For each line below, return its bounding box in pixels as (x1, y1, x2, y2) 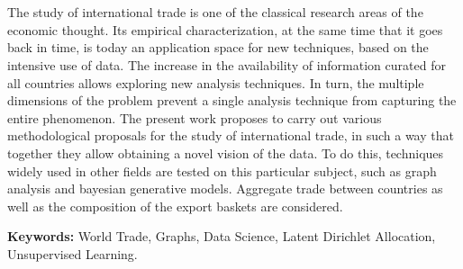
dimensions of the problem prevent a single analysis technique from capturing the (7, 91, 457, 110)
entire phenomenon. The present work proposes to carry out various (7, 108, 382, 127)
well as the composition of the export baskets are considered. (7, 196, 343, 215)
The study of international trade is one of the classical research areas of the (7, 3, 423, 22)
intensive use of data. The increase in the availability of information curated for (7, 55, 446, 74)
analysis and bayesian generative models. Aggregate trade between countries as (7, 179, 443, 198)
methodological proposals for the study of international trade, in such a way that (7, 126, 454, 145)
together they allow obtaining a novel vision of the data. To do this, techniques (7, 143, 444, 162)
